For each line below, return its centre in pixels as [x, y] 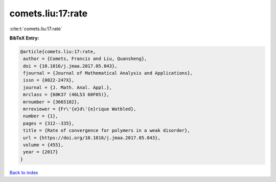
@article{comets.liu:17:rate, [58, 52]
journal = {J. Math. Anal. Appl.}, [68, 87]
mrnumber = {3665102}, [52, 102]
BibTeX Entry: [24, 38]
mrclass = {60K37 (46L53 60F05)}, [66, 95]
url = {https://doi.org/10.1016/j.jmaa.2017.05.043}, [92, 138]
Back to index [24, 172]
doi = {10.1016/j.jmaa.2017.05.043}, [70, 66]
